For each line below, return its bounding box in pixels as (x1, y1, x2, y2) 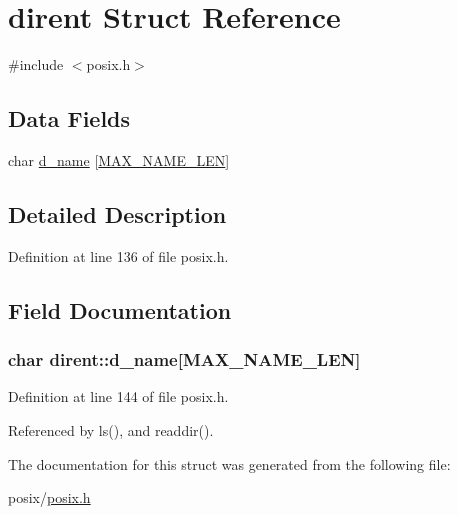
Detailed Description (8, 198, 227, 229)
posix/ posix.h (8, 487, 91, 508)
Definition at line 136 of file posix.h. (8, 245, 229, 266)
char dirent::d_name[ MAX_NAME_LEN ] (8, 347, 361, 372)
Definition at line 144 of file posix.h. (8, 386, 229, 407)
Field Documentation (8, 294, 232, 325)
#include (8, 54, 64, 75)
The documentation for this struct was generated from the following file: (8, 453, 451, 474)
